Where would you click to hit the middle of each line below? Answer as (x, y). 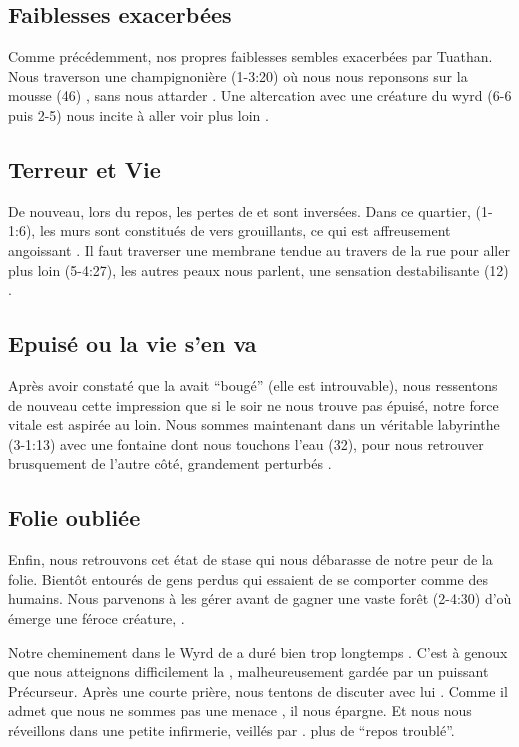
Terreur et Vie (84, 168)
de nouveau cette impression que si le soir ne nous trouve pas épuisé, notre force (253, 404)
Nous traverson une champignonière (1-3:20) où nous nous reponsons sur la (238, 75)
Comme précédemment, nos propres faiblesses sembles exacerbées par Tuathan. (250, 56)
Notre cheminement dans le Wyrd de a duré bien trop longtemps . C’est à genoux (258, 651)
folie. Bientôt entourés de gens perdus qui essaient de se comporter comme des (248, 578)
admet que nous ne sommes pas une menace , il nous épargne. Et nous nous (240, 710)
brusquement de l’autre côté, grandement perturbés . (170, 463)
